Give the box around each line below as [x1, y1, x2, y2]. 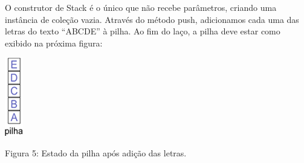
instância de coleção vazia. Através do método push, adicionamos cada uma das [5, 13, 299, 25]
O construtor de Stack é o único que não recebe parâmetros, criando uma [5, 1, 277, 13]
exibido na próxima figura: [5, 36, 103, 49]
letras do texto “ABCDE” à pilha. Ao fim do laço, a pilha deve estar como [5, 25, 280, 37]
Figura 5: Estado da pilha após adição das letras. [5, 146, 187, 159]
